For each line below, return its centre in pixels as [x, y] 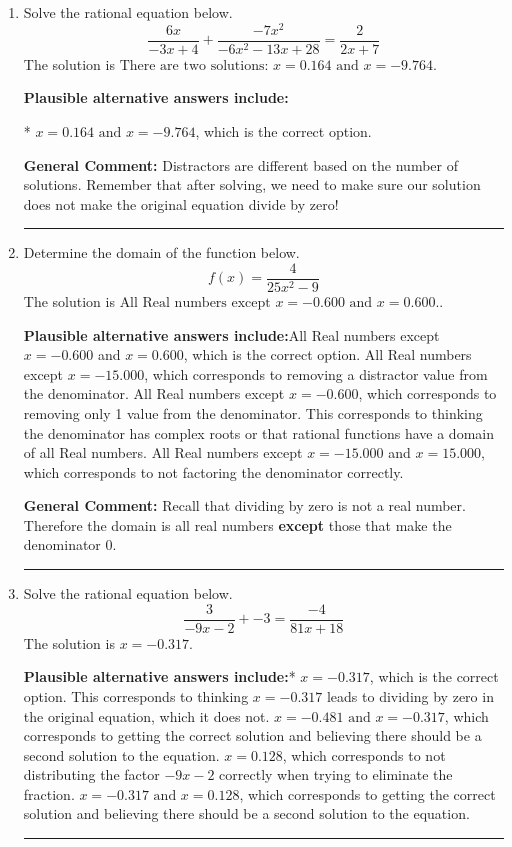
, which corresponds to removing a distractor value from [316, 373]
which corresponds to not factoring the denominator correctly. [213, 471]
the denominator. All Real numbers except [154, 393]
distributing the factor [91, 774]
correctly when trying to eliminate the [336, 774]
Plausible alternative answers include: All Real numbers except [231, 334]
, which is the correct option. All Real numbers [327, 354]
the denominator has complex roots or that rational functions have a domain [258, 432]
